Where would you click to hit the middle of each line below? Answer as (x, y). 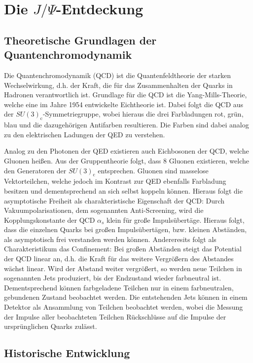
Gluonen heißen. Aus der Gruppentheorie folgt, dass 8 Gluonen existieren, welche (126, 160)
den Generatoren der (35, 170)
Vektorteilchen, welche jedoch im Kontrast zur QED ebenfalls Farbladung (115, 181)
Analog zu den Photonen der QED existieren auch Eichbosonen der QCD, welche (126, 151)
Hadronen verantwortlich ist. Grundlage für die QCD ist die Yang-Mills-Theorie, (126, 95)
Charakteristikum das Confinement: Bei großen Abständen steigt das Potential (123, 249)
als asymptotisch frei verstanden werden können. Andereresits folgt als (110, 239)
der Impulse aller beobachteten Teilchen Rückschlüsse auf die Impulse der (115, 316)
